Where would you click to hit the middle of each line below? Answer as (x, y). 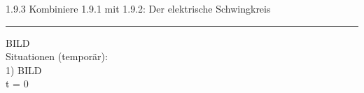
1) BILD (24, 70)
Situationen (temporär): (57, 56)
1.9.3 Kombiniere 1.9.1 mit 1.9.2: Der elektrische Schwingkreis (138, 8)
